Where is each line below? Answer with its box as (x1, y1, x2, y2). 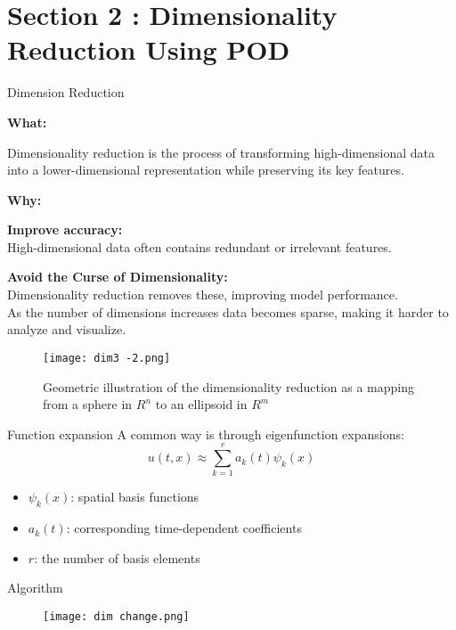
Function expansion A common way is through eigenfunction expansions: (7, 424, 404, 443)
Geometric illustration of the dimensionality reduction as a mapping (43, 377, 414, 396)
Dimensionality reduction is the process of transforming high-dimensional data (7, 143, 435, 161)
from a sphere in (43, 395, 133, 413)
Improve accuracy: (7, 220, 123, 239)
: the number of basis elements (34, 548, 200, 567)
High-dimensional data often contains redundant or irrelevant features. (7, 237, 392, 256)
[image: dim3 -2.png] (43, 351, 171, 364)
